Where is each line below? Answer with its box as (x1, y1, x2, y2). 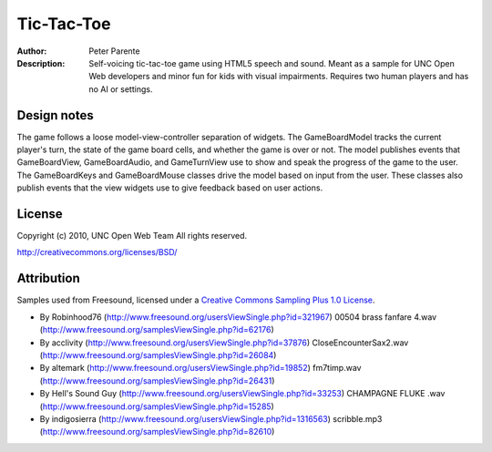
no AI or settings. (88, 83, 153, 95)
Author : (16, 46, 47, 56)
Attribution (16, 271, 81, 286)
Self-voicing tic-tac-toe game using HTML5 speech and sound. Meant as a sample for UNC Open (88, 57, 455, 68)
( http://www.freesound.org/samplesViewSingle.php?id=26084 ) (39, 349, 277, 360)
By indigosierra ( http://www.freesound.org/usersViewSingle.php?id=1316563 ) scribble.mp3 (39, 413, 383, 424)
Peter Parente (88, 46, 140, 56)
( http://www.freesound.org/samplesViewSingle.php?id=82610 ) (39, 426, 275, 437)
